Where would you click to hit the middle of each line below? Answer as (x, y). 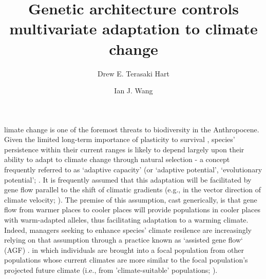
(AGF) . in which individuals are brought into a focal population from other (124, 250)
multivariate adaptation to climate (134, 28)
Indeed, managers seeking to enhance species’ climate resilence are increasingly (128, 230)
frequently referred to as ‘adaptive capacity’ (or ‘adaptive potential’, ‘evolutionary (133, 170)
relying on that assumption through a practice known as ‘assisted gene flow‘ (123, 240)
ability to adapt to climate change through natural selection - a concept (117, 159)
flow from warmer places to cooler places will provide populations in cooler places (132, 210)
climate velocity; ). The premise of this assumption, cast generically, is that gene (131, 199)
